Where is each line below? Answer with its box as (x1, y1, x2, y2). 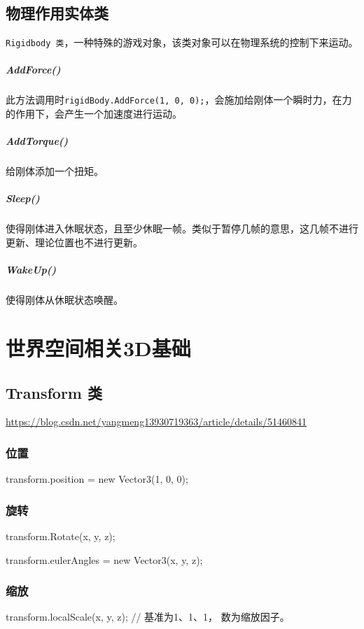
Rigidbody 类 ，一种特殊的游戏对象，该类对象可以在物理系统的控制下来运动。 (6, 35, 358, 50)
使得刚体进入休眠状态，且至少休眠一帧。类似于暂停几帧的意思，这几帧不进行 (6, 221, 358, 236)
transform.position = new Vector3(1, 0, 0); (6, 472, 188, 486)
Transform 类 (6, 381, 102, 403)
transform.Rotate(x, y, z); (6, 528, 115, 543)
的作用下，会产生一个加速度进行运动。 (6, 106, 182, 121)
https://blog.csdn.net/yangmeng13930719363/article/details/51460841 (6, 414, 307, 429)
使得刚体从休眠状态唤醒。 (6, 292, 123, 307)
